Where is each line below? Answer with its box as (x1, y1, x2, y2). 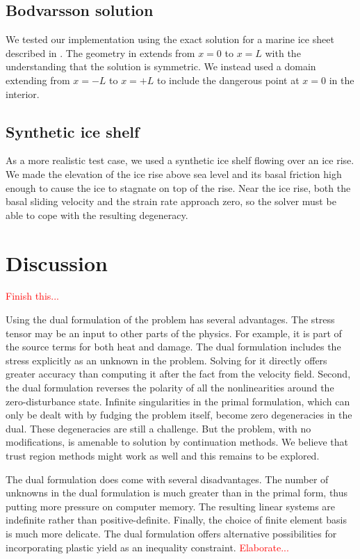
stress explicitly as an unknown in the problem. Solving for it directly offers (6, 353, 327, 367)
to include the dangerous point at (156, 72, 300, 87)
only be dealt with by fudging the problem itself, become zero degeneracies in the (6, 407, 352, 422)
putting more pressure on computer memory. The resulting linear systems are (6, 499, 336, 513)
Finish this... (6, 289, 59, 303)
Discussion (6, 248, 108, 277)
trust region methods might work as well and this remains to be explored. (6, 448, 320, 462)
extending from (6, 72, 70, 87)
